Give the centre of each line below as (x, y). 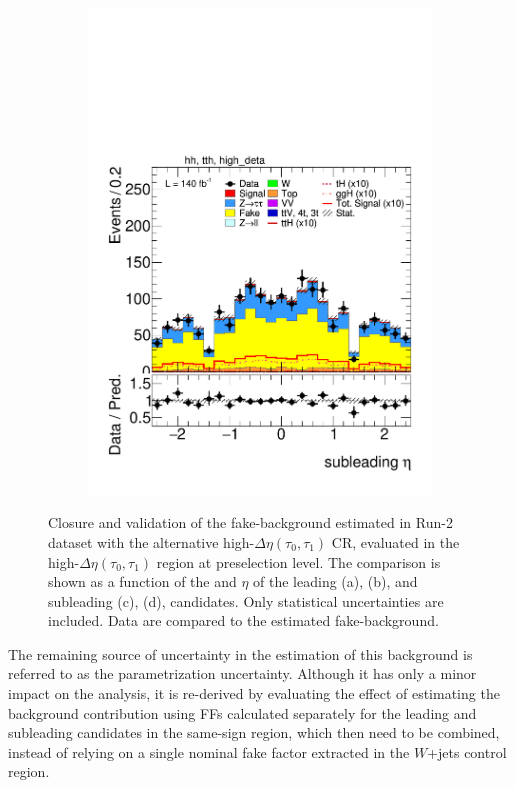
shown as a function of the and (142, 581)
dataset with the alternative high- (151, 541)
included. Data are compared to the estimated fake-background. (243, 620)
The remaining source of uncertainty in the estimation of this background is (240, 653)
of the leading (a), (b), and (335, 581)
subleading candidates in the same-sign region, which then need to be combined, (254, 732)
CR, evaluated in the (395, 541)
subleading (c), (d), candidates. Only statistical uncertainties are (246, 600)
